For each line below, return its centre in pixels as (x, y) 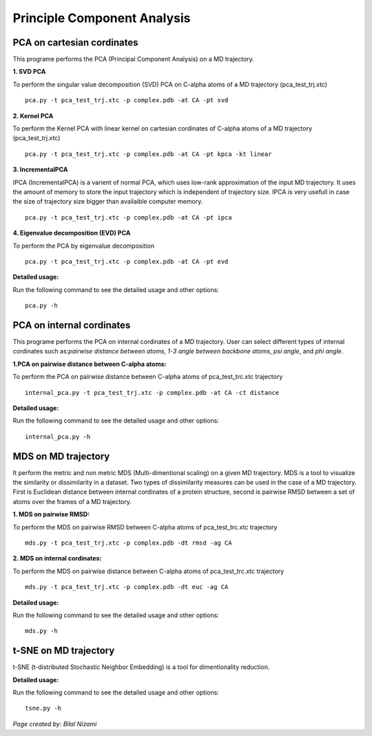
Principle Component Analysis (102, 18)
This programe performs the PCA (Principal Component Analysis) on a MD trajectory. (133, 59)
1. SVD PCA (29, 72)
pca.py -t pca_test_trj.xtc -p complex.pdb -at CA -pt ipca (128, 217)
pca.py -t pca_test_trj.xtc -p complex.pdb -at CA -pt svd (127, 100)
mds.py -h (41, 631)
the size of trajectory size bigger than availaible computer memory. (108, 202)
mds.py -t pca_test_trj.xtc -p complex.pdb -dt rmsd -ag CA (128, 543)
